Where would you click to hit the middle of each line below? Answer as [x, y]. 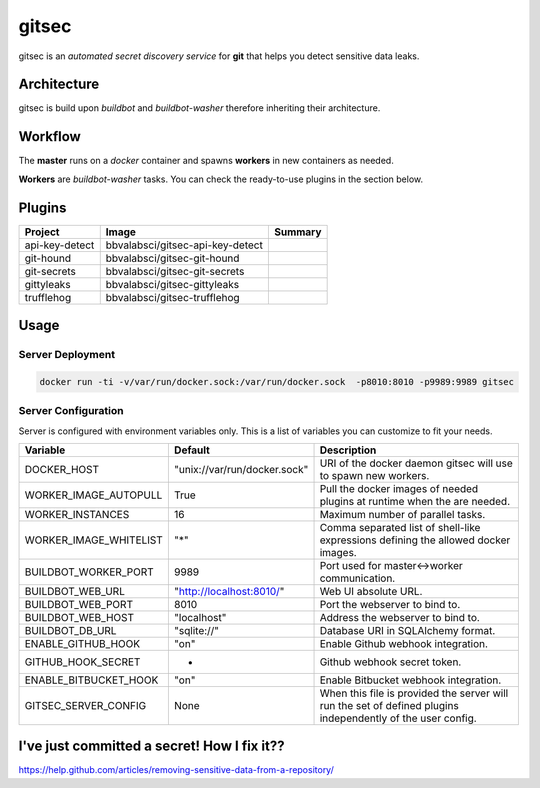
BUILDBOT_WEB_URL [74, 591]
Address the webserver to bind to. [399, 617]
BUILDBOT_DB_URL [70, 630]
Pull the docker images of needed [399, 488]
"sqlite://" [196, 630]
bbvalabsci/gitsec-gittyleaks [172, 284]
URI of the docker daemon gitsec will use [416, 463]
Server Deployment [66, 355]
